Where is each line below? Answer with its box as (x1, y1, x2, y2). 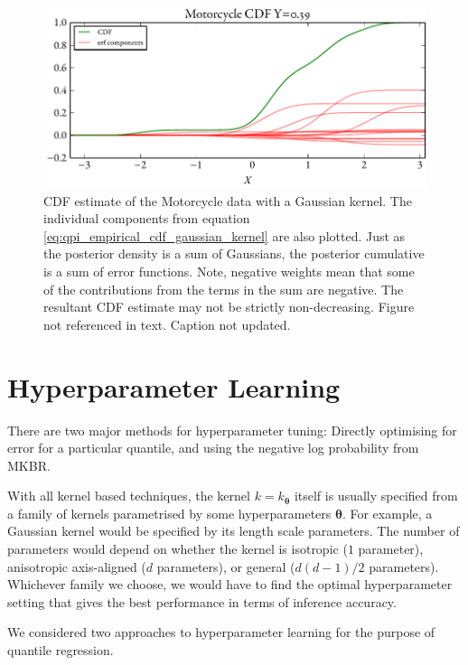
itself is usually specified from (294, 486, 458, 505)
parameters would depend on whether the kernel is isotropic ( (7, 539, 348, 558)
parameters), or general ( (156, 557, 295, 576)
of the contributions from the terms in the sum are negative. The (43, 279, 404, 298)
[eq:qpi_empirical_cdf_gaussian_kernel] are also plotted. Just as (43, 226, 406, 245)
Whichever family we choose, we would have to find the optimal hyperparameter (7, 575, 453, 594)
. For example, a (342, 503, 433, 522)
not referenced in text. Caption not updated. (43, 314, 291, 333)
